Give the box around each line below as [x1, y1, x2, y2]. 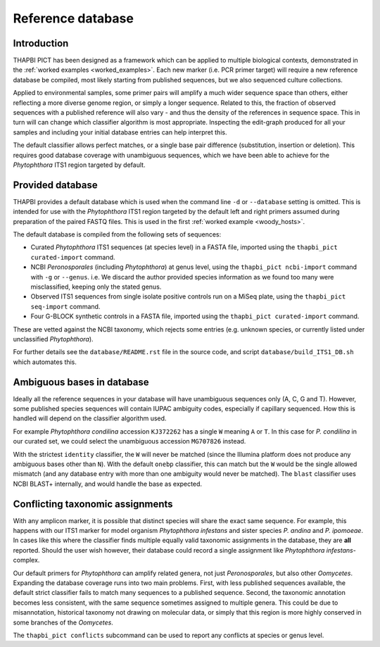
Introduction [13, 37, 69, 49]
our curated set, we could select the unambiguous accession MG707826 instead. [13, 437, 246, 446]
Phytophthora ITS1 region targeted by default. [13, 161, 146, 169]
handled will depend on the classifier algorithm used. [13, 414, 167, 422]
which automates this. [13, 358, 77, 366]
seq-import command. [30, 302, 101, 310]
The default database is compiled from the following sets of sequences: [13, 230, 222, 239]
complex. [13, 556, 40, 565]
